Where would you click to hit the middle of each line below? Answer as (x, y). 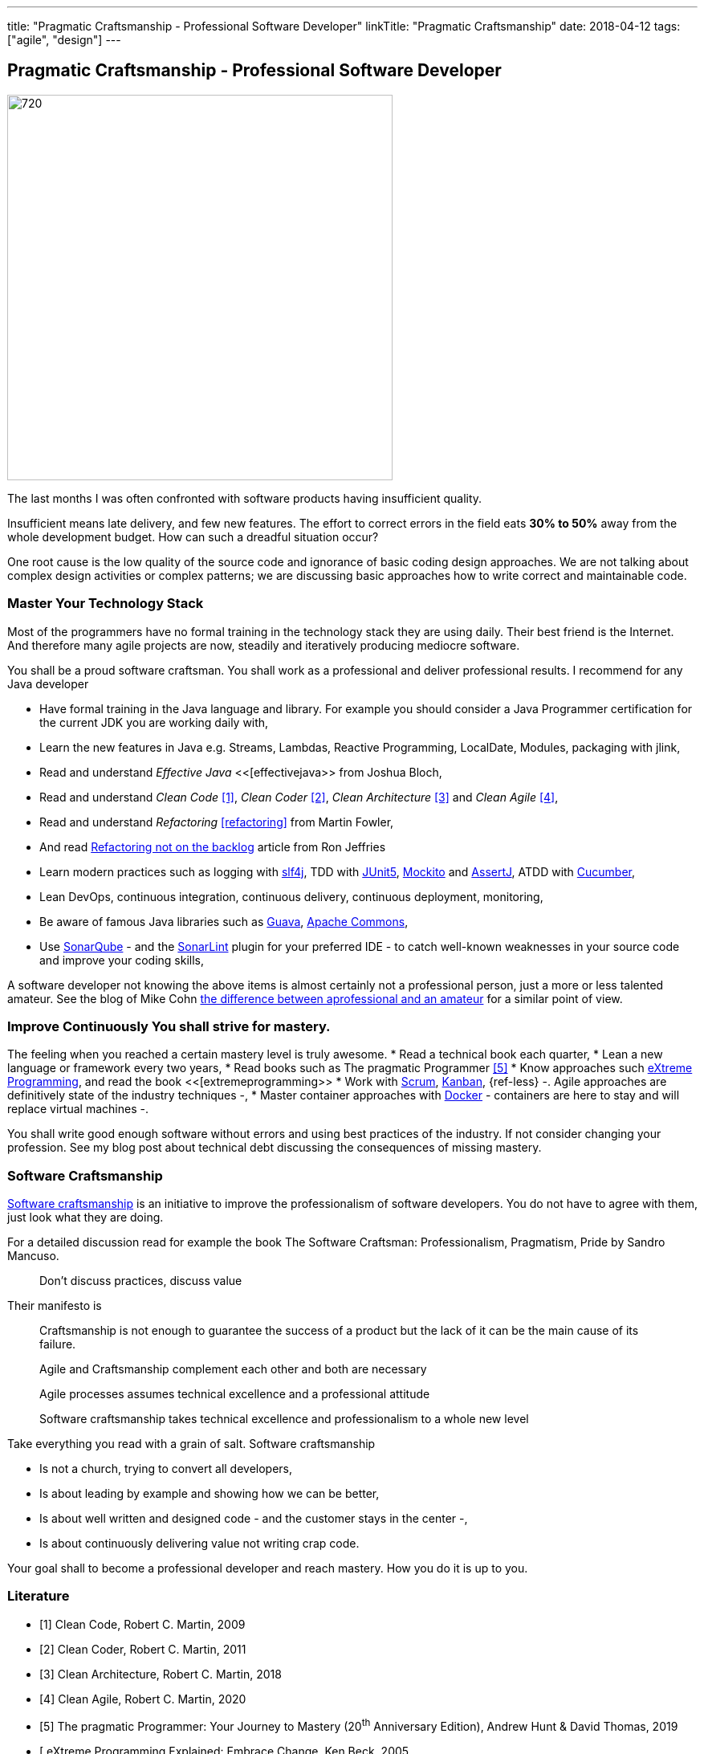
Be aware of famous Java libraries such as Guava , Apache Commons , (224, 921)
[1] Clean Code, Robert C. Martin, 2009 (142, 1624)
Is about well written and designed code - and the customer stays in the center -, (254, 1519)
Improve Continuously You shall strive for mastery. (169, 1026)
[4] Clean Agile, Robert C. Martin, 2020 (143, 1699)
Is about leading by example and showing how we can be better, (210, 1494)
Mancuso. (33, 1256)
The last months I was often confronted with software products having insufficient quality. (245, 498)
